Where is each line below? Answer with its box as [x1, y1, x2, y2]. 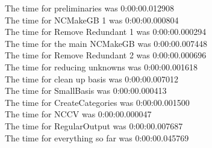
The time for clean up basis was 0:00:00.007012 [5, 72, 179, 85]
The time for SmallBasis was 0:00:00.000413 [5, 84, 167, 97]
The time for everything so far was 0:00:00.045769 [5, 131, 189, 144]
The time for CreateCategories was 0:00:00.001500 [5, 96, 190, 108]
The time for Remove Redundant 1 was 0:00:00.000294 [5, 25, 207, 38]
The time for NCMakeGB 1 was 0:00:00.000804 [5, 13, 179, 26]
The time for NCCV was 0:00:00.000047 [5, 108, 152, 120]
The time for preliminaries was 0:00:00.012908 [5, 2, 175, 14]
